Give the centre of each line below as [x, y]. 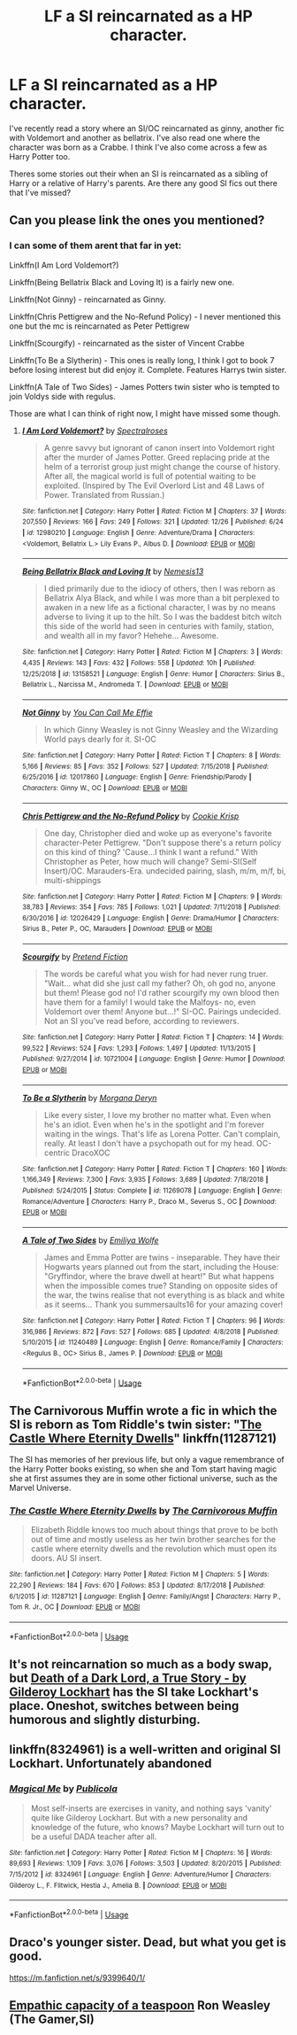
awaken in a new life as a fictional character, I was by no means [160, 608]
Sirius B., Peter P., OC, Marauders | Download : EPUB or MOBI [117, 929]
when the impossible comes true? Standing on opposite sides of [161, 1285]
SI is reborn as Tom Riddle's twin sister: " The [136, 1424]
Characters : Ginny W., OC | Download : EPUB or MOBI [105, 788]
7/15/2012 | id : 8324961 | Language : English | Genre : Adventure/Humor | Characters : [140, 1875]
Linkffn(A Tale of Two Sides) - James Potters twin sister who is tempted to [145, 386]
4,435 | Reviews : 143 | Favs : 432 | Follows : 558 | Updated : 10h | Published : [139, 663]
